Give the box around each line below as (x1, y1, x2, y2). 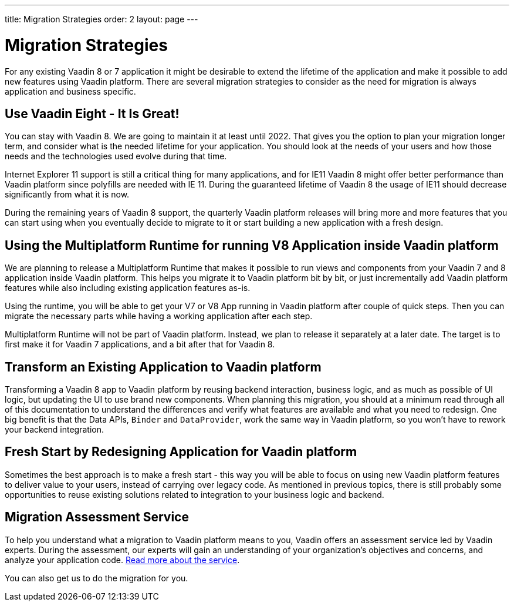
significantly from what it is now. (5, 189, 130, 200)
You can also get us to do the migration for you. (5, 572, 188, 583)
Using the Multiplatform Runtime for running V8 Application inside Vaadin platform (5, 237, 499, 253)
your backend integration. (5, 424, 104, 435)
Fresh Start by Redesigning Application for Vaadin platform (5, 444, 357, 460)
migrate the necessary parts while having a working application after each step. (5, 311, 313, 322)
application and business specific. (5, 86, 136, 96)
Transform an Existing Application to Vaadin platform (5, 359, 322, 374)
